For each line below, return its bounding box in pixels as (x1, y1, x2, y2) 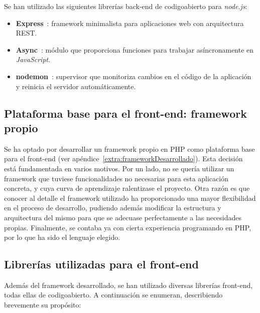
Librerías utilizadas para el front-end (4, 256, 199, 272)
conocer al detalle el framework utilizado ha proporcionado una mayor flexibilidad (4, 192, 256, 203)
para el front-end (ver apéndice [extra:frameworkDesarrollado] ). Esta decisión (4, 153, 243, 164)
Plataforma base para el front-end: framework (4, 105, 247, 121)
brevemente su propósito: (4, 299, 81, 310)
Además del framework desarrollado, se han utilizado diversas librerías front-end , (4, 279, 253, 290)
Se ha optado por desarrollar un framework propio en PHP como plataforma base (4, 143, 255, 154)
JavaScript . (16, 54, 51, 65)
